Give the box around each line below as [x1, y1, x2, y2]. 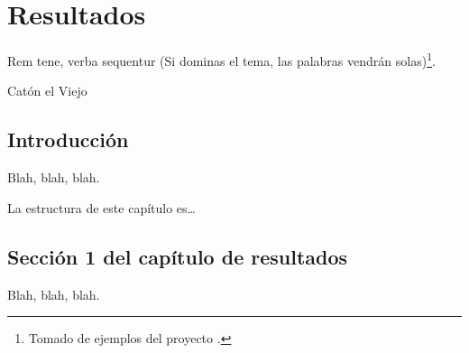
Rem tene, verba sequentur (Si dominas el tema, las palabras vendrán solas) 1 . [7, 49, 436, 70]
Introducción [7, 125, 129, 153]
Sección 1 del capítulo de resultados [7, 242, 348, 270]
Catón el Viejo [7, 81, 87, 100]
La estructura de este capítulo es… [7, 198, 196, 217]
